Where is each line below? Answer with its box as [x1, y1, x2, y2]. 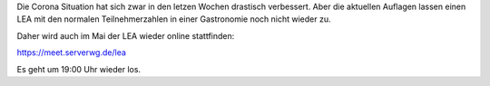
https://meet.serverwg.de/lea [16, 47, 127, 58]
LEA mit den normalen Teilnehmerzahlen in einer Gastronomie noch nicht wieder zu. [16, 14, 331, 24]
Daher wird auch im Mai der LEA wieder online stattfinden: [16, 30, 235, 41]
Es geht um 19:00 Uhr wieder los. [16, 63, 141, 74]
